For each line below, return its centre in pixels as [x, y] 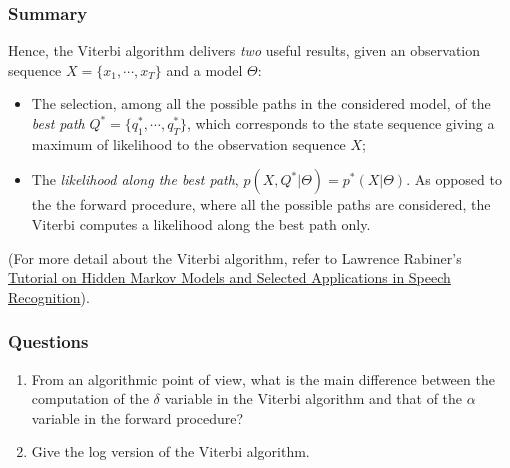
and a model [204, 69]
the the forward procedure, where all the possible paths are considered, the [261, 204]
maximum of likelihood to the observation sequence [188, 143]
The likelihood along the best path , [135, 179]
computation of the [90, 398]
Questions [48, 341]
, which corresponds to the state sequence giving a [340, 123]
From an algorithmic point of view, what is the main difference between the [263, 378]
